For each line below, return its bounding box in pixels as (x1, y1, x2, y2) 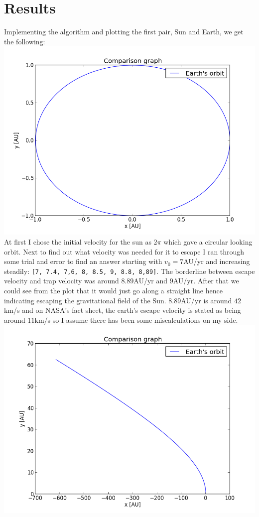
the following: (4, 36, 45, 46)
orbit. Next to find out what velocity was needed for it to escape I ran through (4, 246, 245, 257)
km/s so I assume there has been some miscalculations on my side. (34, 314, 238, 325)
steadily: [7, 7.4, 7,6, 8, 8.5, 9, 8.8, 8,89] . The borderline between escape (4, 265, 255, 276)
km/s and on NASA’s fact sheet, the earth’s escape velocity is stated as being (4, 305, 241, 315)
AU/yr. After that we (173, 275, 239, 286)
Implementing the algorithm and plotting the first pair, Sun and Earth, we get (4, 26, 244, 37)
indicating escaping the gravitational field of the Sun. (4, 295, 166, 305)
